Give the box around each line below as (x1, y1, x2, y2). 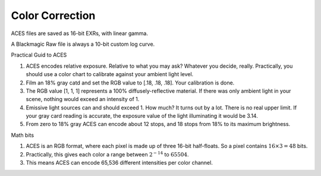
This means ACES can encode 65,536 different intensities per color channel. (26, 159, 213, 166)
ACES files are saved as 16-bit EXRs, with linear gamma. (11, 30, 149, 37)
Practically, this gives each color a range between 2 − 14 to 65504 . (26, 150, 189, 158)
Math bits (11, 131, 34, 139)
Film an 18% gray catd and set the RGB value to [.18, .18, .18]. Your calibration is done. (26, 79, 235, 86)
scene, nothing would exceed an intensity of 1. (26, 96, 140, 103)
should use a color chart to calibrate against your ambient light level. (26, 71, 194, 78)
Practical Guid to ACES (11, 51, 67, 59)
